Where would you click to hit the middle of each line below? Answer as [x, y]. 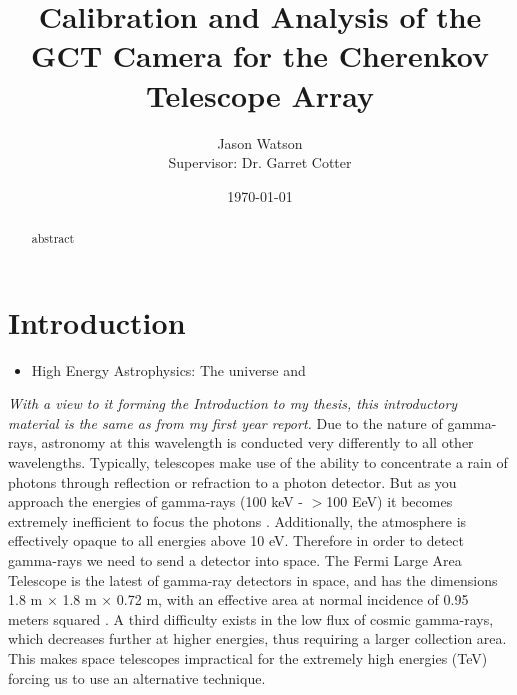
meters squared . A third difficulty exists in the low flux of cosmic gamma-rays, [251, 618]
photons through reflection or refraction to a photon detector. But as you [232, 481]
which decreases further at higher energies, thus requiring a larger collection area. [257, 638]
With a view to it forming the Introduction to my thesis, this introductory [233, 403]
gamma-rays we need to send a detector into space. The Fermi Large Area [235, 560]
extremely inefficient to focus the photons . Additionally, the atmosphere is [237, 520]
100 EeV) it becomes [389, 501]
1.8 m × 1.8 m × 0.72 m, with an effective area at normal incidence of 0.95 [238, 599]
